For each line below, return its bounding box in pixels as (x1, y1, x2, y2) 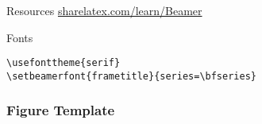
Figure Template (6, 100, 115, 120)
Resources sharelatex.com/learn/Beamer (6, 2, 202, 18)
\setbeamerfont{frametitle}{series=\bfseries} (6, 70, 256, 82)
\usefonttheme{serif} (6, 57, 121, 69)
